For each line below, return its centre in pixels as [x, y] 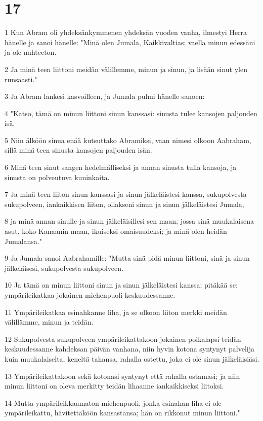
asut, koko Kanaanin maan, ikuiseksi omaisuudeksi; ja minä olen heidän [116, 231]
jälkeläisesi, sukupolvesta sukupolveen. [64, 268]
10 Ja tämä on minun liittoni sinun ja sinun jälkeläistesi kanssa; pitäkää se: [121, 285]
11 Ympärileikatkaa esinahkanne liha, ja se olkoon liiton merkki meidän [116, 312]
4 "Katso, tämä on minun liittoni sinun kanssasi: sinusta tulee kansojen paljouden [131, 113]
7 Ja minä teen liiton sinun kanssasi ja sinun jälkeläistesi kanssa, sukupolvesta [126, 194]
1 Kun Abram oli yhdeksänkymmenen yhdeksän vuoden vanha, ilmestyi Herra [126, 32]
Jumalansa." [23, 241]
